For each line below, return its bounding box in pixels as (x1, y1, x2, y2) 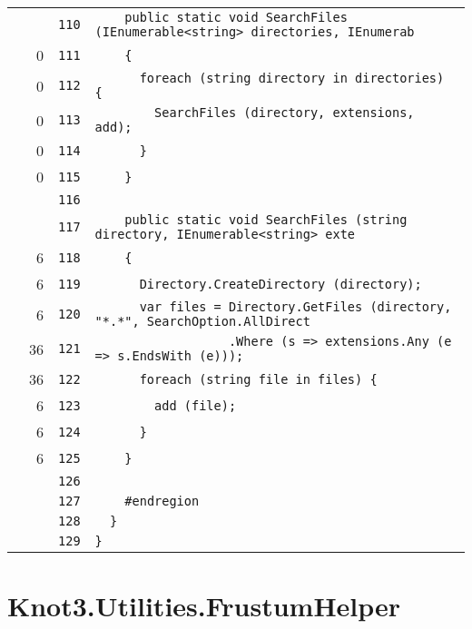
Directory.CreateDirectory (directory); (139, 276, 422, 291)
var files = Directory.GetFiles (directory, (139, 300, 452, 314)
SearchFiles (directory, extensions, (154, 105, 415, 120)
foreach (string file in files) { (139, 371, 378, 387)
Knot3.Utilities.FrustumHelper (7, 587, 401, 624)
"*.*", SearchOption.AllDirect (94, 314, 310, 329)
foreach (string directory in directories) (139, 71, 445, 85)
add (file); (154, 398, 237, 413)
